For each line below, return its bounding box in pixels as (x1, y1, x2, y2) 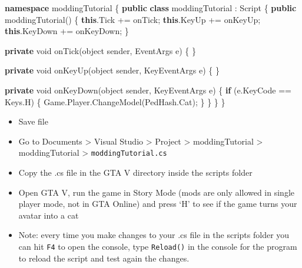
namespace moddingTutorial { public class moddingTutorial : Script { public (5, 2, 297, 14)
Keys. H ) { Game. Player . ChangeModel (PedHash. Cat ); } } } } (5, 95, 225, 108)
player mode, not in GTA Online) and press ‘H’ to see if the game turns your (18, 197, 297, 210)
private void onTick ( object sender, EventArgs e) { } (5, 44, 196, 56)
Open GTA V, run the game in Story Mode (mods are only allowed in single (18, 186, 295, 198)
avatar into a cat (18, 209, 79, 221)
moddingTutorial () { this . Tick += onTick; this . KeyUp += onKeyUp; (5, 13, 261, 25)
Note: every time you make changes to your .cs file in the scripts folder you (18, 229, 290, 241)
